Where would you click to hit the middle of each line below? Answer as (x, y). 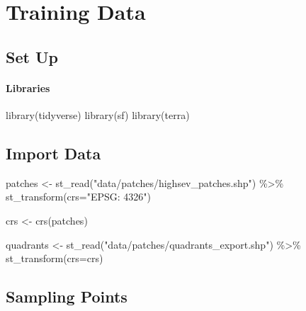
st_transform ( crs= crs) (55, 258)
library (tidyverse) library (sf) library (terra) (98, 114)
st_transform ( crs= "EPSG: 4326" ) (79, 197)
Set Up (32, 56)
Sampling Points (67, 296)
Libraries (28, 87)
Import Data (53, 153)
